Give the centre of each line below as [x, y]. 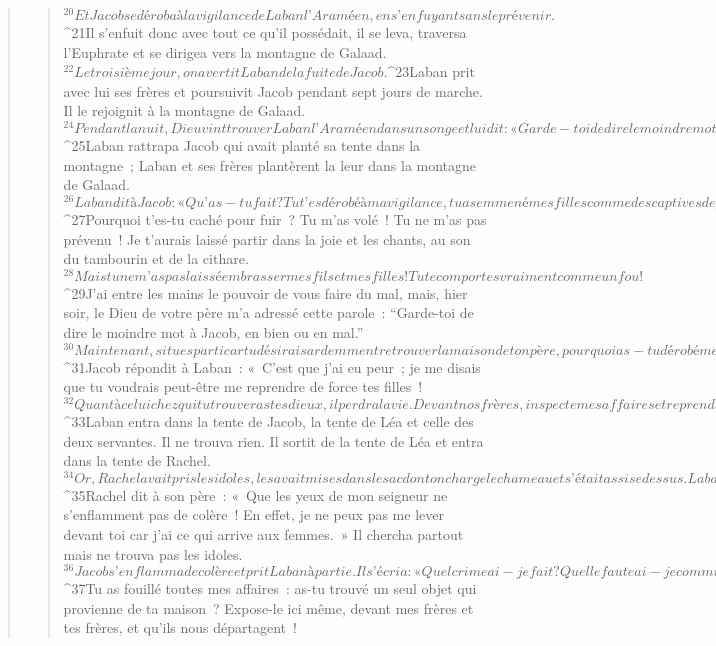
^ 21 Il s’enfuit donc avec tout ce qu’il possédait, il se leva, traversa [265, 32]
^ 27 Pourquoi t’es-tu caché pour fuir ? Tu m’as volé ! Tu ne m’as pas [275, 218]
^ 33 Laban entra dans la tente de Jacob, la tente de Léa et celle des [268, 420]
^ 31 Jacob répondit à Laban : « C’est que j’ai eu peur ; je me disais [272, 366]
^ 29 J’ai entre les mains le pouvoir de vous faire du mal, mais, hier [265, 292]
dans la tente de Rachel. [137, 460]
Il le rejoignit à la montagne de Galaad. [184, 110]
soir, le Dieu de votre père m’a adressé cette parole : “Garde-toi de [268, 312]
